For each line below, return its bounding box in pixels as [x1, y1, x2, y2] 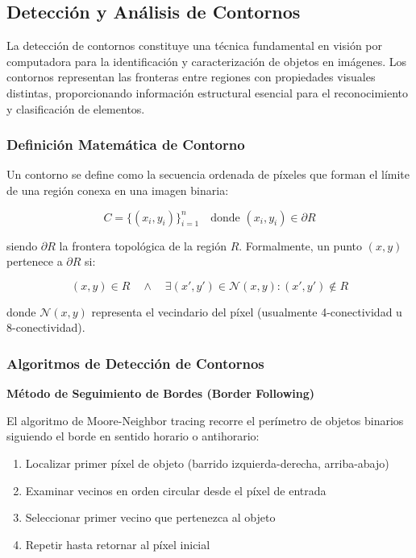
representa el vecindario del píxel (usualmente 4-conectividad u [91, 303, 402, 320]
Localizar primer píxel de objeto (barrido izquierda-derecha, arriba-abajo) [25, 454, 389, 471]
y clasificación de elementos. [6, 100, 145, 117]
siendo [6, 237, 38, 254]
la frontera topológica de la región [59, 237, 227, 254]
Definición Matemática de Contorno [6, 134, 245, 155]
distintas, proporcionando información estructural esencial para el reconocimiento [6, 84, 409, 101]
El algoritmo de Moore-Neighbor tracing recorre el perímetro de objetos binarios [6, 411, 404, 428]
